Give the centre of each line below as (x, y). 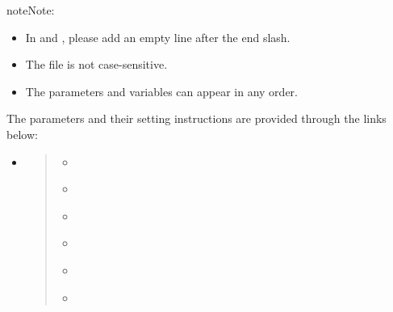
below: (22, 134)
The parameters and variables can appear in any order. (161, 91)
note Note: (31, 10)
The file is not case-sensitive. (96, 64)
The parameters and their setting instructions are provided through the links (196, 118)
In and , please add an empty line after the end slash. (158, 37)
